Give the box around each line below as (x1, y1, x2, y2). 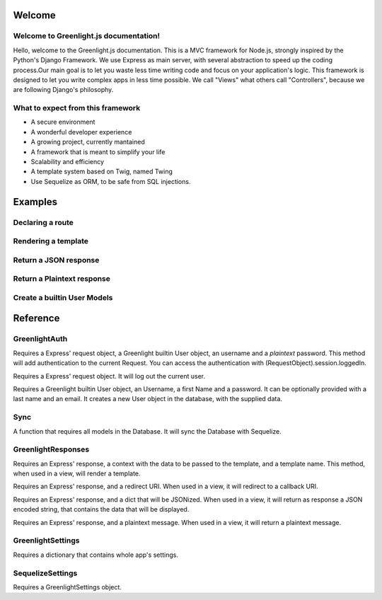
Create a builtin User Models (13, 292, 113, 302)
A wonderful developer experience (30, 127, 132, 136)
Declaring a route (13, 217, 74, 227)
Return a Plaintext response (13, 274, 111, 284)
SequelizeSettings (13, 568, 78, 578)
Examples (13, 195, 58, 208)
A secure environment (30, 117, 95, 127)
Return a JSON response (13, 255, 100, 265)
